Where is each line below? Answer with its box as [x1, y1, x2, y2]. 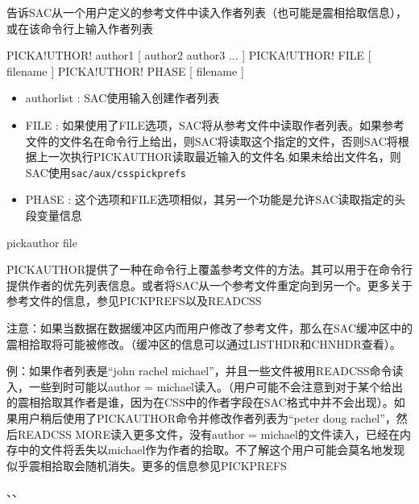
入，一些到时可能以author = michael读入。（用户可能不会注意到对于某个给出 [6, 378, 403, 395]
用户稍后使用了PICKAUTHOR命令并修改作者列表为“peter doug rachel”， [17, 409, 396, 426]
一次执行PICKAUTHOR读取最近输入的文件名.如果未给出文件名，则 [48, 148, 401, 165]
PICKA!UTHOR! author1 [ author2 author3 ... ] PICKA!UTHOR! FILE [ [6, 47, 371, 64]
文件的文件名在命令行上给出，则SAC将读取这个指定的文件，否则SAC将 [25, 132, 398, 149]
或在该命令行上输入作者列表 [6, 19, 153, 36]
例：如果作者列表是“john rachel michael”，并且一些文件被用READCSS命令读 [6, 362, 404, 379]
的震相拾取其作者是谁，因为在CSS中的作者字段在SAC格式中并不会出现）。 [6, 394, 394, 411]
